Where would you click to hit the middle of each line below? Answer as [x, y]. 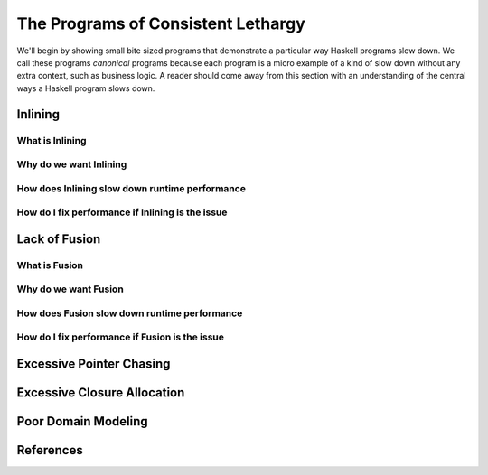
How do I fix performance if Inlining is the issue [122, 212]
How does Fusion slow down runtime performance [130, 313]
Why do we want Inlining [72, 164]
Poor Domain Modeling [82, 421]
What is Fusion [50, 265]
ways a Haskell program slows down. [86, 88]
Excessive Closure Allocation [101, 393]
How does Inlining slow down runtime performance [131, 188]
